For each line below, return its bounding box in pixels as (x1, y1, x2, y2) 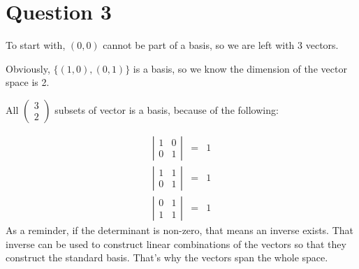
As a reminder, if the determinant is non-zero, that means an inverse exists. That (6, 223, 354, 237)
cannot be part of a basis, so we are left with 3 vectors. (103, 38, 339, 52)
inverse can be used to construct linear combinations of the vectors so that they (6, 236, 346, 251)
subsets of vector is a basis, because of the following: (54, 102, 279, 117)
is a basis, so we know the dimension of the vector (133, 61, 347, 75)
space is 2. (6, 75, 50, 89)
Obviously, (6, 61, 50, 75)
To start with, (6, 38, 66, 52)
